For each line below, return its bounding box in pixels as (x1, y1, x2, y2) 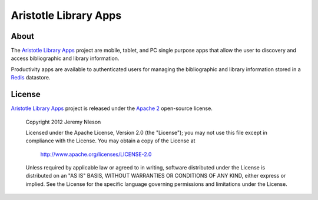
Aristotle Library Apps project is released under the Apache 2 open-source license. (11, 105, 213, 112)
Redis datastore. (11, 74, 51, 81)
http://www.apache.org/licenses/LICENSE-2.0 (40, 151, 152, 158)
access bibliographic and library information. (11, 55, 120, 62)
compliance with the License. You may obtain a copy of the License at (25, 137, 196, 144)
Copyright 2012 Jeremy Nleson (25, 118, 101, 125)
